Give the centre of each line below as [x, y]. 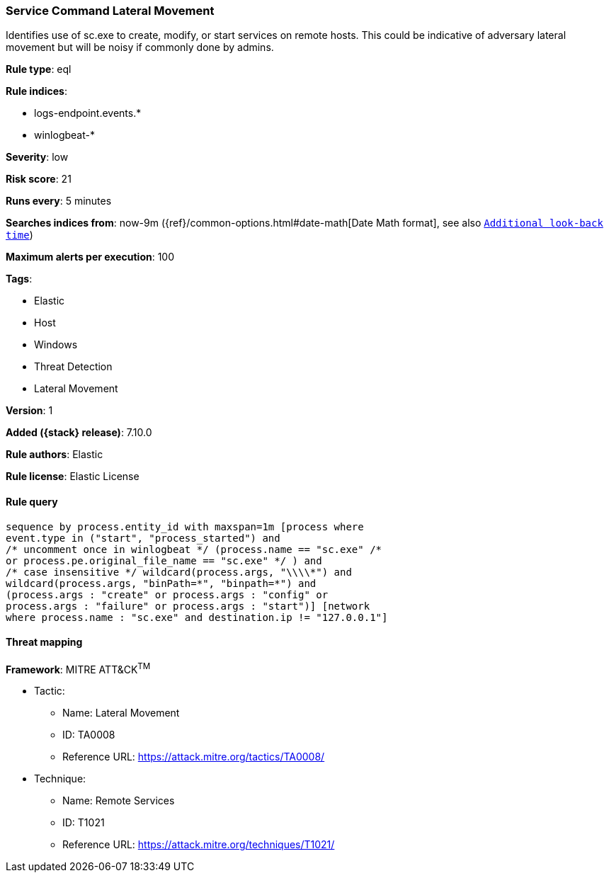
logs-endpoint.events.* [88, 113]
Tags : [19, 279]
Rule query [32, 501]
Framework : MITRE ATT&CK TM [78, 668]
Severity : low [37, 157]
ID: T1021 [84, 823]
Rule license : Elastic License [73, 477]
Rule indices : [36, 91]
